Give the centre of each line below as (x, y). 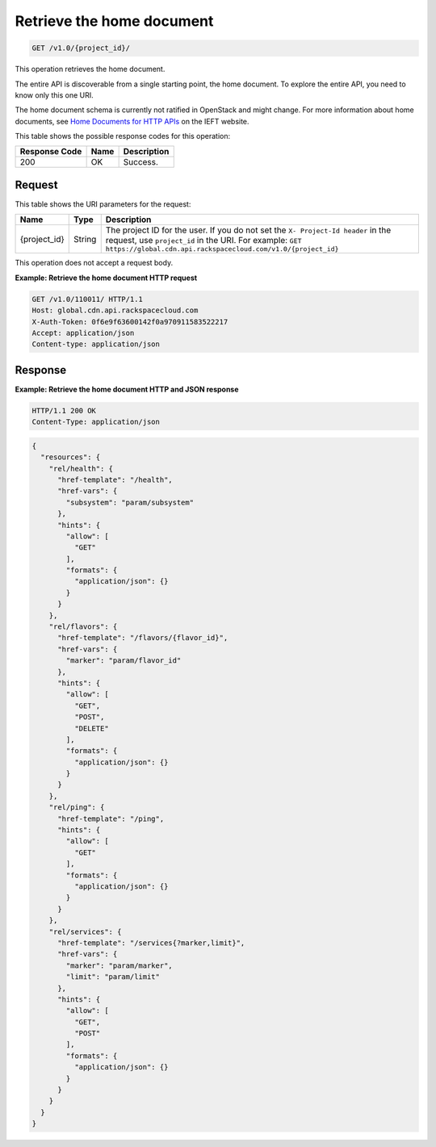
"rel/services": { (85, 931)
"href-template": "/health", (115, 479)
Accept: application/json (83, 333)
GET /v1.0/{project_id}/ (81, 48)
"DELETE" (91, 728)
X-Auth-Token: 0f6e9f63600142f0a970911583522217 (130, 322)
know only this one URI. (54, 95)
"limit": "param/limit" (113, 977)
